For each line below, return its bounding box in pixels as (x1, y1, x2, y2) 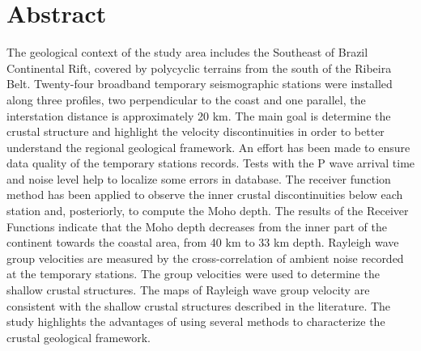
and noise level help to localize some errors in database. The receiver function (6, 170, 391, 187)
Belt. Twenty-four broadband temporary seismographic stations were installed (6, 75, 393, 92)
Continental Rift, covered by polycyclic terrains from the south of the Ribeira (6, 59, 392, 76)
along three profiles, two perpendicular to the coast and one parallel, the (6, 91, 366, 108)
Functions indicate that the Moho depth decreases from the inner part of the (6, 218, 387, 235)
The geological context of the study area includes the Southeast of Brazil (6, 44, 368, 61)
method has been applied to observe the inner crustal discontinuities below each (6, 186, 403, 203)
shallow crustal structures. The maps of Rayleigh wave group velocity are (6, 281, 370, 298)
